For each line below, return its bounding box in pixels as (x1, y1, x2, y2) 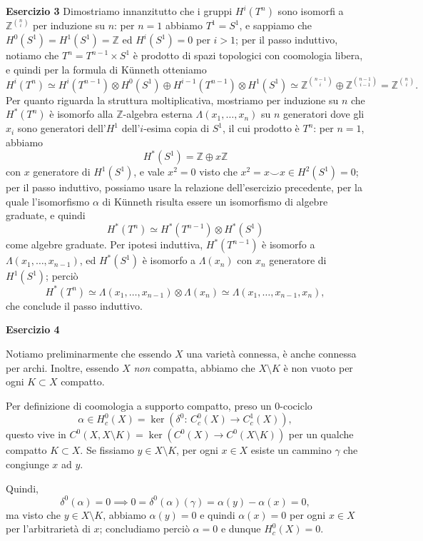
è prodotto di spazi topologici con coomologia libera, (133, 48, 363, 63)
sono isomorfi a (277, 4, 344, 18)
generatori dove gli (283, 106, 365, 121)
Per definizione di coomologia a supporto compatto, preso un (6, 398, 272, 413)
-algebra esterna (123, 106, 193, 121)
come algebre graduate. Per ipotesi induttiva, (6, 237, 203, 252)
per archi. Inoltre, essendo (6, 360, 119, 375)
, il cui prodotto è (223, 121, 300, 136)
